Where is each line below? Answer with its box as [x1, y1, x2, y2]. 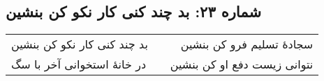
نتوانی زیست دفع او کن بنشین [170, 56, 314, 73]
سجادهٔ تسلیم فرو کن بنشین [180, 36, 314, 53]
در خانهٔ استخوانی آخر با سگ [11, 56, 147, 73]
